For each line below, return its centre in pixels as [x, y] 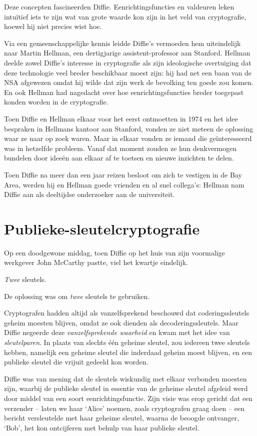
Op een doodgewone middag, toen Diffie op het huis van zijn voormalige [114, 252]
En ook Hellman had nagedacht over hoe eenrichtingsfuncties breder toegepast [124, 92]
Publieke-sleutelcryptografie [102, 228]
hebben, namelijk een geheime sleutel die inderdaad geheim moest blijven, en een [128, 352]
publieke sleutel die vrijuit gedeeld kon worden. [76, 362]
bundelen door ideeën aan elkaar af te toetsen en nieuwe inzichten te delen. [119, 158]
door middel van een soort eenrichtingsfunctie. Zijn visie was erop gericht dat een [128, 398]
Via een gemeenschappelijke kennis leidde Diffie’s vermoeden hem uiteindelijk [122, 43]
